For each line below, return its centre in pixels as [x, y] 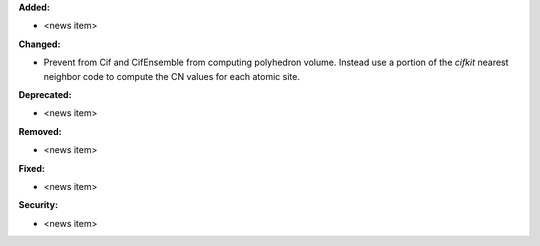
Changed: [39, 44]
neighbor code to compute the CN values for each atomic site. [171, 76]
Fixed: [31, 168]
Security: [38, 205]
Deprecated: [45, 94]
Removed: [40, 131]
